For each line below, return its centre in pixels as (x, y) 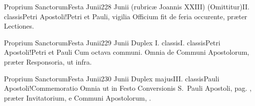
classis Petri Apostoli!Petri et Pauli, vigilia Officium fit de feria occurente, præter (126, 16)
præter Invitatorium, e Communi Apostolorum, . (78, 97)
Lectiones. (19, 26)
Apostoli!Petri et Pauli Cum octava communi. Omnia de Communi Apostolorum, (127, 52)
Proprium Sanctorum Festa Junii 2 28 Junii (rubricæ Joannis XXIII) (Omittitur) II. (127, 6)
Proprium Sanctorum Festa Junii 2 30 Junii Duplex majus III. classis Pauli (112, 78)
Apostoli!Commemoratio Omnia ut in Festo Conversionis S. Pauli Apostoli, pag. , (128, 88)
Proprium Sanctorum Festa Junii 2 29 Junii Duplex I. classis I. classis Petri (112, 42)
